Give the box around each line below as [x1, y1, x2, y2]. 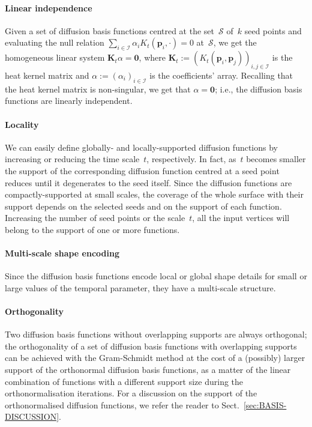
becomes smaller [246, 153, 306, 165]
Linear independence [5, 1, 92, 14]
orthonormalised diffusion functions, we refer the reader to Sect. [5, 398, 239, 411]
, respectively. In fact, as [146, 153, 236, 165]
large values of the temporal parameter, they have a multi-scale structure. [5, 281, 276, 294]
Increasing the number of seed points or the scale [5, 211, 185, 224]
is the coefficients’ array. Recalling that [149, 68, 293, 81]
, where [139, 51, 166, 64]
